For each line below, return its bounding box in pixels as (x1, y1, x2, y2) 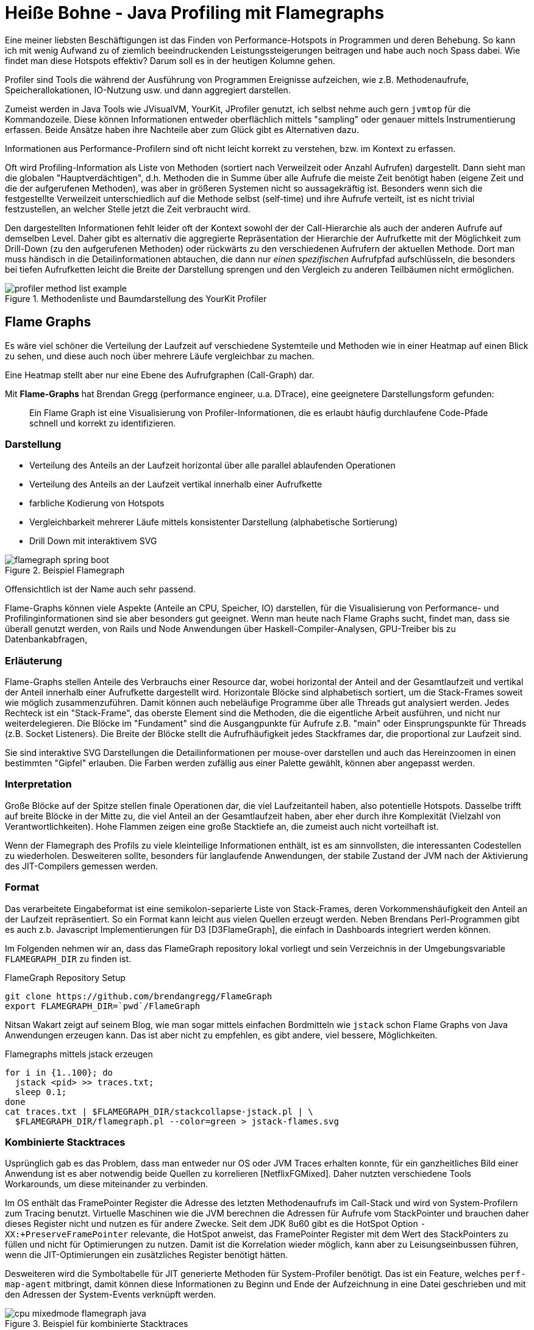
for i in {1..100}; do (5, 1067, 113, 1077)
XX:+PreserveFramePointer (5, 1229, 129, 1240)
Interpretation (5, 778, 72, 791)
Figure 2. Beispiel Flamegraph (5, 565, 125, 576)
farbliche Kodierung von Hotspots (29, 498, 165, 509)
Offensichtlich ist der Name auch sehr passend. (5, 584, 196, 595)
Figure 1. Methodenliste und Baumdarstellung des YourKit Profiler (5, 293, 267, 304)
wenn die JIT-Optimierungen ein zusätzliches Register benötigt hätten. (5, 1249, 288, 1260)
